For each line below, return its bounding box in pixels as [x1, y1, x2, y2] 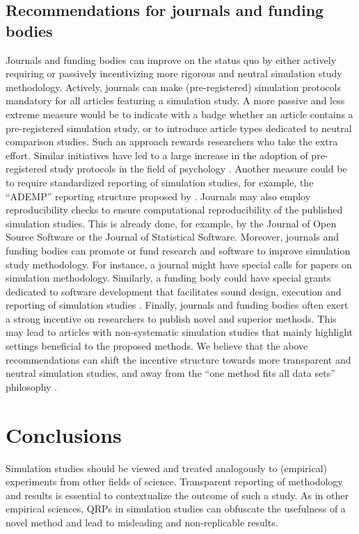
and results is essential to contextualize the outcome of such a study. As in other [6, 487, 349, 502]
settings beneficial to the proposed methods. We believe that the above [6, 339, 308, 353]
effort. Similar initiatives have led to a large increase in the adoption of [6, 147, 308, 162]
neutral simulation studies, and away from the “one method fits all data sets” [6, 366, 335, 380]
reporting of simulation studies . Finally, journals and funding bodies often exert [6, 298, 349, 312]
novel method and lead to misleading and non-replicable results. [6, 515, 278, 529]
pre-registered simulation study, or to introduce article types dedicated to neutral [6, 120, 352, 135]
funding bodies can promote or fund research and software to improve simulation [6, 243, 351, 257]
